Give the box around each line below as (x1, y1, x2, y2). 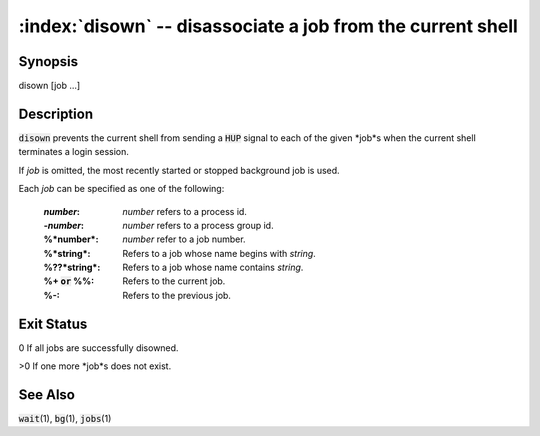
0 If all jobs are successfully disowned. (18, 341, 179, 354)
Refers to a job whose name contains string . (122, 261, 304, 274)
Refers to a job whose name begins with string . (122, 247, 317, 259)
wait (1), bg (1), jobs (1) (18, 413, 112, 425)
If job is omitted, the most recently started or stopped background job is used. (18, 164, 340, 176)
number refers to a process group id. (122, 219, 274, 231)
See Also (18, 386, 75, 403)
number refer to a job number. (122, 233, 246, 245)
